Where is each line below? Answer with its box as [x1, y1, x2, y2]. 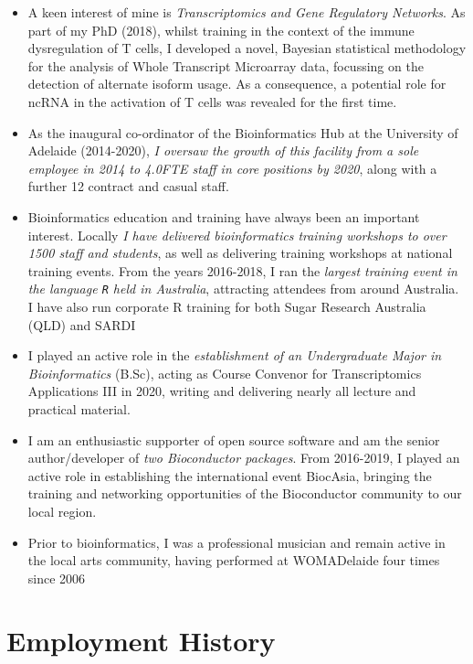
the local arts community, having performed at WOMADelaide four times [27, 551, 440, 570]
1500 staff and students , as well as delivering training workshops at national [27, 243, 453, 262]
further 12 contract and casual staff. [27, 177, 229, 196]
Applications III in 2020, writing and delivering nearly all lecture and [27, 381, 416, 401]
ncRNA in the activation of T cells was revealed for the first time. [27, 91, 397, 111]
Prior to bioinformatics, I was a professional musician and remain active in [27, 532, 446, 552]
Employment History [6, 622, 276, 659]
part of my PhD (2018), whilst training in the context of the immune [27, 20, 415, 39]
